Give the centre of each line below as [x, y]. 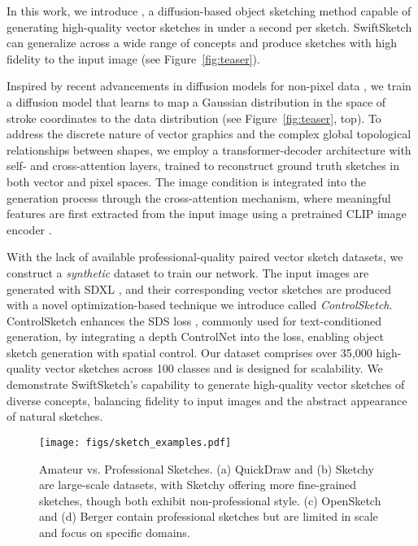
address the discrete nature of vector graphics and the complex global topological [209, 134]
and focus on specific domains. [115, 532]
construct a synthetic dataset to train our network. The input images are [188, 272]
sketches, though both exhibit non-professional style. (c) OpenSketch [210, 500]
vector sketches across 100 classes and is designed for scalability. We [214, 368]
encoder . [29, 229]
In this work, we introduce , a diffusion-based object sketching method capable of [209, 11]
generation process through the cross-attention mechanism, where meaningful [199, 197]
